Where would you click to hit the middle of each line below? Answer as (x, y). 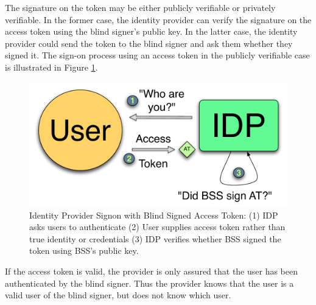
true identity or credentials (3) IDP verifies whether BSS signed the (155, 238)
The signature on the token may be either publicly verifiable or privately (140, 7)
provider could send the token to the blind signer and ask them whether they (149, 43)
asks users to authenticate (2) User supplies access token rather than (157, 227)
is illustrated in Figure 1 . (51, 67)
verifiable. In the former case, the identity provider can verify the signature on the (158, 19)
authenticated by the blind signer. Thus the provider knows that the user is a (149, 283)
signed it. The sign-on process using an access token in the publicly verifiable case (157, 55)
